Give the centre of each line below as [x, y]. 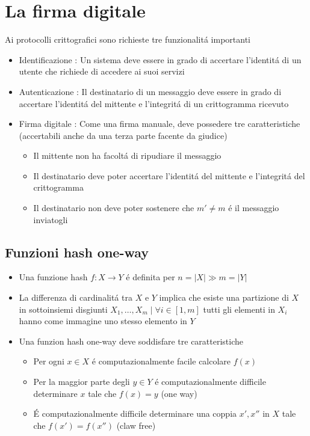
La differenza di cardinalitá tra [76, 297]
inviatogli [51, 219]
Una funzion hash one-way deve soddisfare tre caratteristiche [131, 341]
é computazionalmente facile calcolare [161, 361]
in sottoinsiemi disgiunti [63, 309]
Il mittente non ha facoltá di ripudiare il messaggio [127, 155]
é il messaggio [254, 208]
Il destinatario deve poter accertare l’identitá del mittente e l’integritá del [169, 175]
